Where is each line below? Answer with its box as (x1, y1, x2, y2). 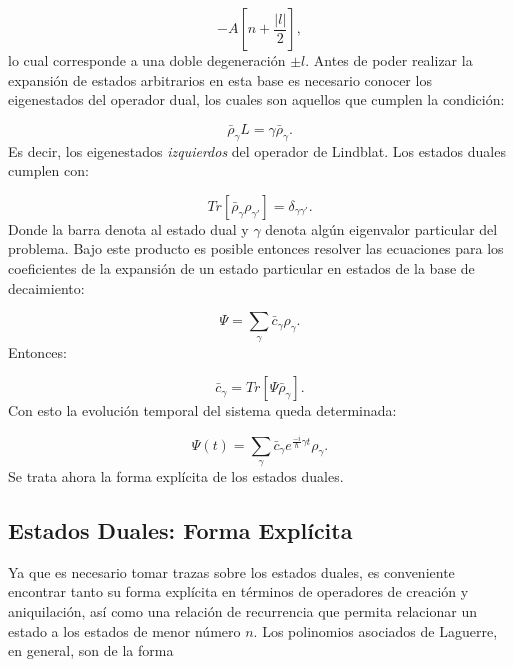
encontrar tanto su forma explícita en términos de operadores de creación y (8, 581, 469, 602)
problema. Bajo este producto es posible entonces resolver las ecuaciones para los (8, 238, 504, 259)
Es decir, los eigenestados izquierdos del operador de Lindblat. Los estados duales (8, 140, 506, 161)
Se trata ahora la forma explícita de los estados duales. (8, 466, 344, 487)
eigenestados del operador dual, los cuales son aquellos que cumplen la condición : (8, 89, 505, 110)
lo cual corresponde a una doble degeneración (8, 50, 286, 70)
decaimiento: (8, 277, 85, 298)
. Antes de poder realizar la (305, 50, 473, 70)
